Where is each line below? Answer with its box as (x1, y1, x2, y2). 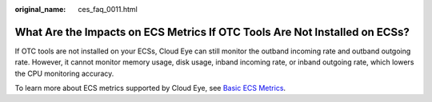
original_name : (14, 5, 66, 14)
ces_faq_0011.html (78, 5, 138, 14)
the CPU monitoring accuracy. (14, 69, 114, 78)
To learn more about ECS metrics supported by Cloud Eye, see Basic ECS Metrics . (14, 84, 286, 93)
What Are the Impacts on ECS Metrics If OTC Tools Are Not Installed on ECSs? (14, 25, 410, 39)
